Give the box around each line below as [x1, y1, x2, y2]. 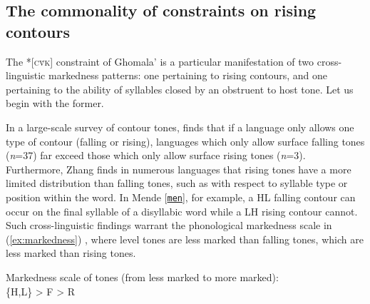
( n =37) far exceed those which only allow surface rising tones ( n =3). [6, 148, 306, 163]
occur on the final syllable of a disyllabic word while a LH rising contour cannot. [6, 203, 358, 218]
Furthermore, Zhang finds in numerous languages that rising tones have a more [6, 161, 351, 176]
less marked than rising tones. [6, 245, 136, 260]
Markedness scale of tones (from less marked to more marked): [6, 269, 279, 284]
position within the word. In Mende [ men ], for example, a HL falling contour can [6, 189, 356, 204]
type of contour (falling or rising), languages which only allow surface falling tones [6, 133, 365, 148]
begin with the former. [6, 96, 104, 111]
